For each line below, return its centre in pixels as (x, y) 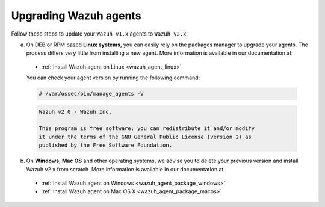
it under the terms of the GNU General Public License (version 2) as (145, 137)
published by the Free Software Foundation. (106, 145)
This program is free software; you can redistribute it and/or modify (147, 128)
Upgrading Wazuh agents (76, 16)
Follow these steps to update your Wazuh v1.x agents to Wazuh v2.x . (99, 34)
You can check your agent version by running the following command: (113, 78)
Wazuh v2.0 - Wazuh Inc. (76, 112)
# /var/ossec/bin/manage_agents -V (91, 94)
